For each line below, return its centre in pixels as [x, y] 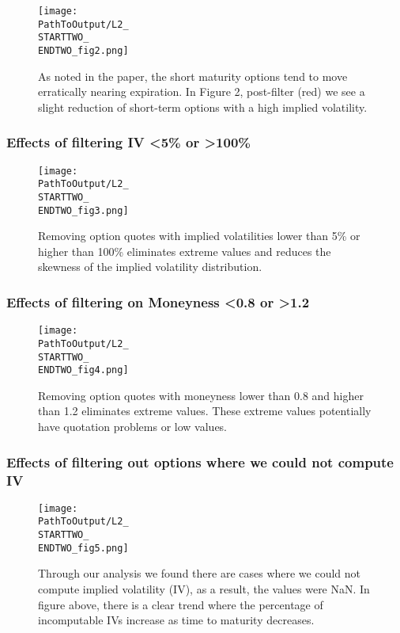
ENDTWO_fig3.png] [83, 210]
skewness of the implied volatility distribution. [150, 267]
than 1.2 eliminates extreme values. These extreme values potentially [205, 411]
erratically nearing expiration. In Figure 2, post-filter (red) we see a [202, 92]
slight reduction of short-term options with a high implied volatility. [203, 107]
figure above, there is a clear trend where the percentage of [181, 604]
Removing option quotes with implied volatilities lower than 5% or [199, 236]
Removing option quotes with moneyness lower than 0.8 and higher [201, 395]
